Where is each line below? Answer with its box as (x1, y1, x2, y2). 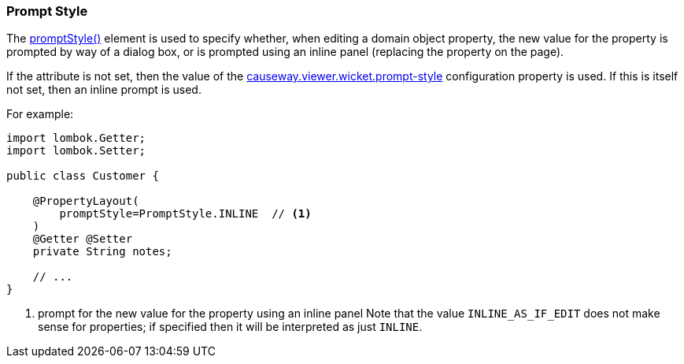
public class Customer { (6, 169, 159, 183)
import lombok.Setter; (6, 144, 146, 158)
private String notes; (32, 245, 172, 258)
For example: (6, 107, 74, 121)
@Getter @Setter (32, 232, 133, 246)
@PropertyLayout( (32, 195, 139, 208)
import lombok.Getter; (6, 132, 146, 145)
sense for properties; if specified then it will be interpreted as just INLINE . (38, 320, 423, 334)
